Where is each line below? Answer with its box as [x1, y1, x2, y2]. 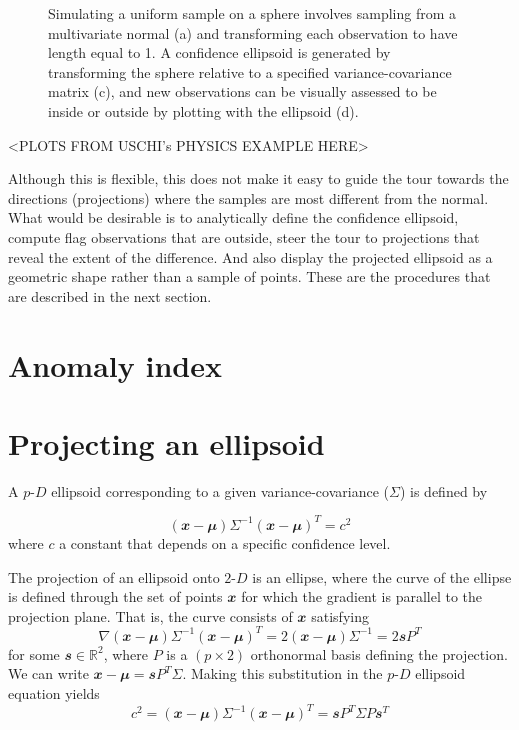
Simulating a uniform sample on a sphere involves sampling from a [48, 3, 456, 23]
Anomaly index [8, 344, 222, 385]
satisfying [311, 605, 369, 626]
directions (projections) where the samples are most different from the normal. [8, 187, 489, 208]
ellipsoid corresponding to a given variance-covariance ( [51, 480, 390, 501]
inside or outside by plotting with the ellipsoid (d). [48, 100, 359, 121]
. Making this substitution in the [182, 663, 383, 684]
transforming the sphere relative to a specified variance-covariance [48, 61, 452, 82]
